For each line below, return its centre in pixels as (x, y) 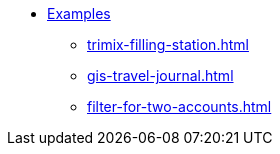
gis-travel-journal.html (160, 75)
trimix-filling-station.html (168, 44)
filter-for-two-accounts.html (179, 106)
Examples (79, 13)
